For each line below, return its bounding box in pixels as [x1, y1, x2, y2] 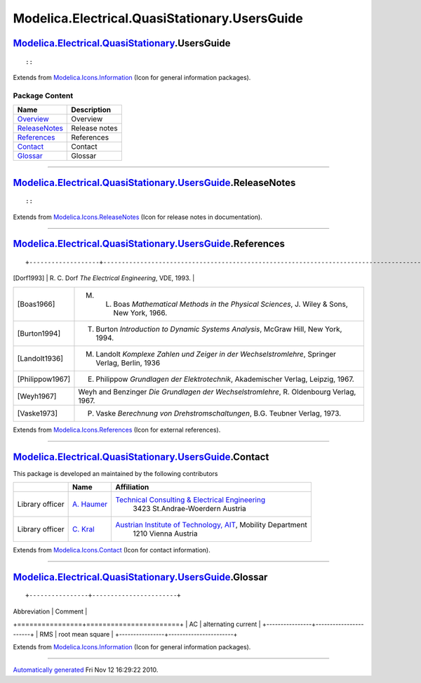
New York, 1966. [113, 307, 168, 317]
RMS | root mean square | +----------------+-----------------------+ [39, 630, 238, 638]
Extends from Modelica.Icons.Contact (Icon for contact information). [13, 545, 210, 554]
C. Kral [72, 524, 95, 533]
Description [71, 105, 112, 115]
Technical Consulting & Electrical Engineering [115, 495, 266, 505]
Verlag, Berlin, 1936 [95, 358, 161, 368]
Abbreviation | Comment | [13, 607, 88, 616]
